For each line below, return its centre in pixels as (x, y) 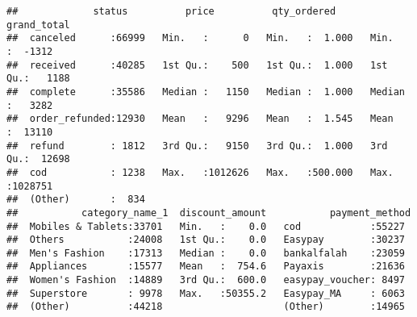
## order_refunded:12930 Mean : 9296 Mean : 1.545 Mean (200, 119)
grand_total (38, 25)
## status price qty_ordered (171, 11)
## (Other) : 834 (76, 200)
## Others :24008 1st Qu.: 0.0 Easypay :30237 (206, 240)
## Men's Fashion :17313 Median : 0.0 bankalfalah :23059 (206, 253)
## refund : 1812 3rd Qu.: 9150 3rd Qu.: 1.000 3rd (197, 146)
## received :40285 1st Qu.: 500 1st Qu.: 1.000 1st (197, 65)
